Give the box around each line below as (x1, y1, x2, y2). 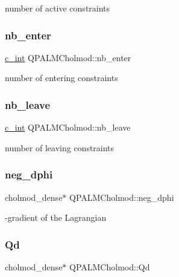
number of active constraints (5, 2, 110, 14)
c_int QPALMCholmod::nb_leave (5, 121, 131, 134)
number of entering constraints (5, 71, 118, 84)
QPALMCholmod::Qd (69, 261, 150, 273)
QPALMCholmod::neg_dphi (69, 191, 174, 203)
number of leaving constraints (5, 141, 115, 154)
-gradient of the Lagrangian (5, 211, 107, 224)
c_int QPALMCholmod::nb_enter (5, 51, 131, 64)
